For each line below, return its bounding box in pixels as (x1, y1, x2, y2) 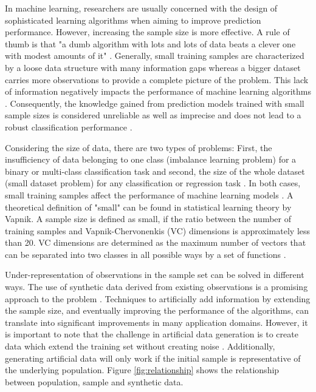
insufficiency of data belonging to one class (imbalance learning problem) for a (5, 153, 297, 166)
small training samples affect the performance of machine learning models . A (5, 188, 294, 201)
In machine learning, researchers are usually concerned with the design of (5, 2, 278, 14)
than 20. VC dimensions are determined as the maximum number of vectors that (5, 236, 306, 249)
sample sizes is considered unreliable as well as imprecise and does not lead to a (5, 109, 301, 121)
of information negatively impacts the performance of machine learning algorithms (5, 85, 311, 98)
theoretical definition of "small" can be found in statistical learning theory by (5, 200, 292, 213)
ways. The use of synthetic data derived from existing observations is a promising (5, 280, 308, 293)
